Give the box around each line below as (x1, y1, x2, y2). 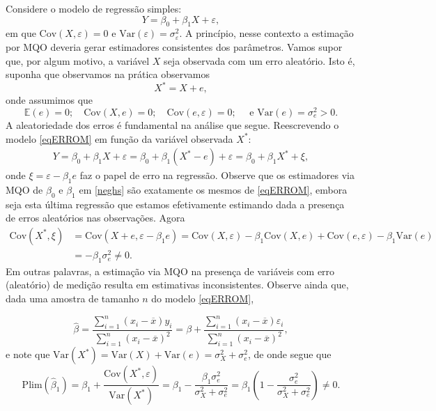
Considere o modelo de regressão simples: (6, 1, 182, 15)
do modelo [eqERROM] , (151, 291, 254, 306)
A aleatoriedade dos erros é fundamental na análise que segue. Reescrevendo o (6, 117, 339, 132)
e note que (6, 347, 50, 362)
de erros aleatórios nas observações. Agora (6, 210, 185, 225)
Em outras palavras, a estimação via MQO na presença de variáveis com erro (6, 263, 335, 278)
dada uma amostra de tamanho (6, 291, 139, 306)
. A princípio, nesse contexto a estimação (179, 26, 354, 40)
